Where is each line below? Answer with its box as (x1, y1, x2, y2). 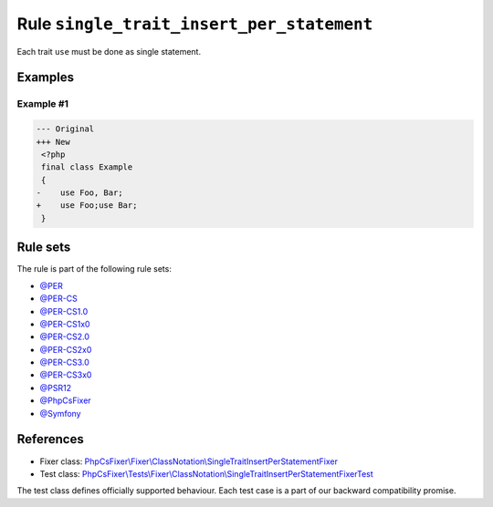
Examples (16, 69, 75, 86)
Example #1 (16, 98, 68, 110)
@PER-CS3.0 (39, 357, 90, 368)
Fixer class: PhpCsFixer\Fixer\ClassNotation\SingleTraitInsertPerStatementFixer (39, 456, 338, 467)
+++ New (36, 137, 70, 147)
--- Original (36, 124, 95, 134)
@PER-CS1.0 (39, 305, 89, 316)
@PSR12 (39, 382, 72, 393)
